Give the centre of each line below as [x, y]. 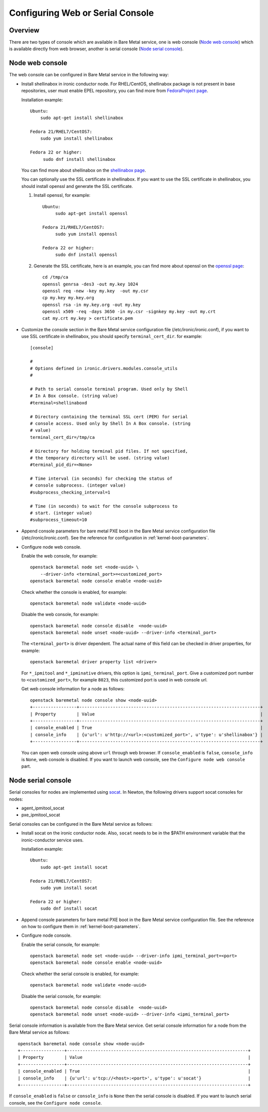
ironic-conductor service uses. [53, 840]
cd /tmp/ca [55, 277]
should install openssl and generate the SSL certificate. [77, 186]
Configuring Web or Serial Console [81, 13]
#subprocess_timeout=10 [59, 520]
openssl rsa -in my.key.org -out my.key [92, 305]
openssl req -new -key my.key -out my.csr [95, 291]
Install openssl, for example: [62, 195]
